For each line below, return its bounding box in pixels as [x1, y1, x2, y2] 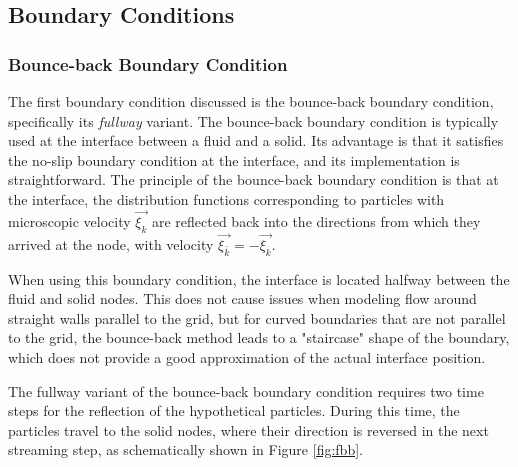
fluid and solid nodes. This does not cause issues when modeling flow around [8, 288, 477, 309]
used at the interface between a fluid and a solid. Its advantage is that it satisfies [8, 130, 504, 151]
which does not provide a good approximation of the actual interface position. [8, 346, 486, 367]
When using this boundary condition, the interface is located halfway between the [8, 268, 510, 289]
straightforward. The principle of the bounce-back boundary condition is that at [8, 169, 499, 190]
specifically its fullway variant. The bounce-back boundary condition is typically [8, 110, 499, 131]
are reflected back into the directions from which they [151, 210, 481, 231]
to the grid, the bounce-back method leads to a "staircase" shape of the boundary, [8, 327, 510, 348]
